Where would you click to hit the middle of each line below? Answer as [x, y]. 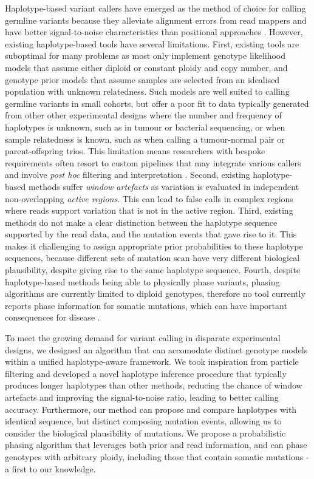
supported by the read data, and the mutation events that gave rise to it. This [151, 234]
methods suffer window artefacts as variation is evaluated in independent [164, 186]
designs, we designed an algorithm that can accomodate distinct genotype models [156, 349]
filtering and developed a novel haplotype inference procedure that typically [146, 373]
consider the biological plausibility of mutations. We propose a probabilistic [145, 433]
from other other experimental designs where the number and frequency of [143, 115]
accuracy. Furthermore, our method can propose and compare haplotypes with [151, 409]
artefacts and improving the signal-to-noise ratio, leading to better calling [142, 397]
